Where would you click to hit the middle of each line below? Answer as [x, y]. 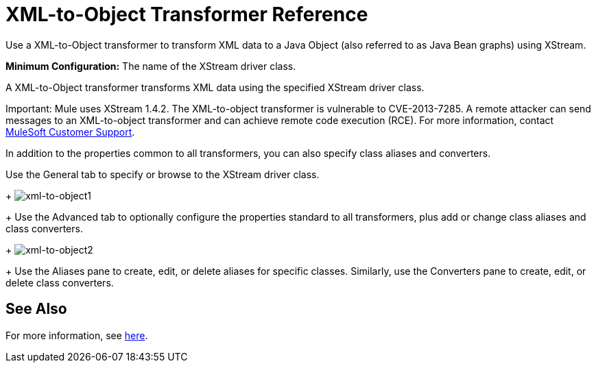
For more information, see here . [77, 335]
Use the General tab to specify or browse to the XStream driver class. [163, 174]
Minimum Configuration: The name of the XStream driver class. [151, 66]
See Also [36, 309]
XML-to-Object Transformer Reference [187, 14]
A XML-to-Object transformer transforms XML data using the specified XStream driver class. [215, 87]
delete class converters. [60, 282]
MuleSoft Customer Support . [70, 132]
